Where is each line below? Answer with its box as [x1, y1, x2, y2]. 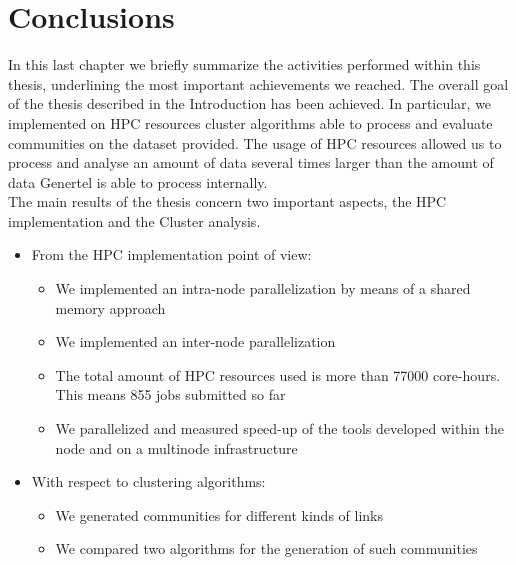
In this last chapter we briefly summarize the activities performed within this [8, 54, 481, 75]
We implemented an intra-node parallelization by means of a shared [55, 278, 471, 299]
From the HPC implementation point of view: [31, 244, 312, 265]
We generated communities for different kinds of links [55, 504, 383, 525]
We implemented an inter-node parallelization [55, 331, 336, 352]
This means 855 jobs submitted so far [55, 384, 286, 405]
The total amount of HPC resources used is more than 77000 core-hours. [55, 364, 501, 385]
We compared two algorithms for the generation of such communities [55, 538, 478, 559]
